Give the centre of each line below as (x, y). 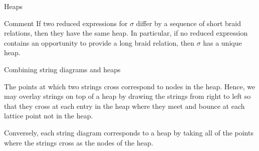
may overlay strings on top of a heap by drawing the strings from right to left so (127, 96)
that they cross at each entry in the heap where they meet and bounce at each (124, 106)
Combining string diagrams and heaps (62, 69)
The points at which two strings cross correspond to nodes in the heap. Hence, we (130, 86)
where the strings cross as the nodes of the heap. (79, 142)
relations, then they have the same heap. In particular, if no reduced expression (126, 33)
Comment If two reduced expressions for (66, 23)
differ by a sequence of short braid (188, 23)
